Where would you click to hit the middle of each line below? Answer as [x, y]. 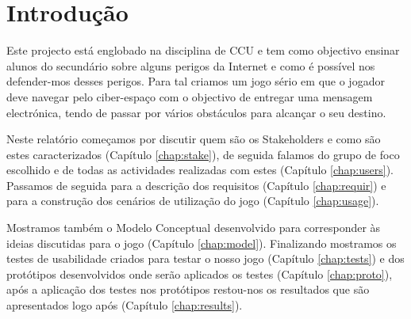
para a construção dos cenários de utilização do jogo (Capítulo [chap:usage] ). [193, 201]
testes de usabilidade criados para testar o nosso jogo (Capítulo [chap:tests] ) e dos [205, 258]
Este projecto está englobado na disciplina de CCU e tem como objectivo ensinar [203, 50]
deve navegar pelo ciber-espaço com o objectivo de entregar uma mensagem [190, 96]
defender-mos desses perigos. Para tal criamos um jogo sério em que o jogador [196, 81]
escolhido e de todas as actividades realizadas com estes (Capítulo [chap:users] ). [200, 170]
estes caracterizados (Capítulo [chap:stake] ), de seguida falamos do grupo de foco [203, 154]
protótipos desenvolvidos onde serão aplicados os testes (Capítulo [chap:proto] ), [200, 273]
